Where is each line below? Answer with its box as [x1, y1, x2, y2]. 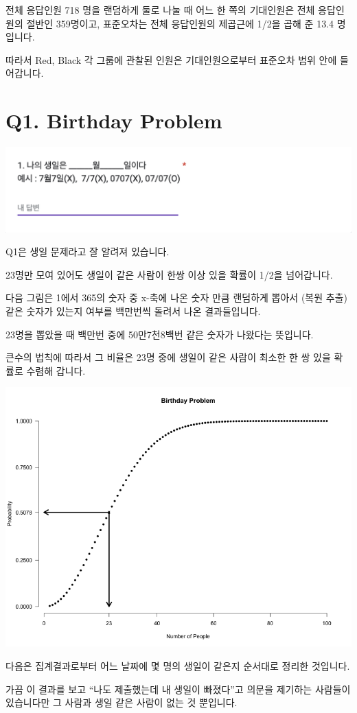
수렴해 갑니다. [26, 363, 86, 377]
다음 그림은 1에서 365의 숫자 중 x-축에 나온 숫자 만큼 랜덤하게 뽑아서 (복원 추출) [5, 290, 347, 305]
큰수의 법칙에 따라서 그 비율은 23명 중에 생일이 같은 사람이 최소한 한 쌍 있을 [5, 350, 331, 364]
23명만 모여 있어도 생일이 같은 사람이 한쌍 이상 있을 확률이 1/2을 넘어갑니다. [5, 267, 333, 281]
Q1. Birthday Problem [5, 106, 222, 135]
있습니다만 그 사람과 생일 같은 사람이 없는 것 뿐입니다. [5, 695, 238, 710]
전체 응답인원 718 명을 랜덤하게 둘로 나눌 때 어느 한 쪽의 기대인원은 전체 [5, 3, 315, 16]
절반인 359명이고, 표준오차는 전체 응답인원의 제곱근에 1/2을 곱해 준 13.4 [26, 16, 334, 30]
